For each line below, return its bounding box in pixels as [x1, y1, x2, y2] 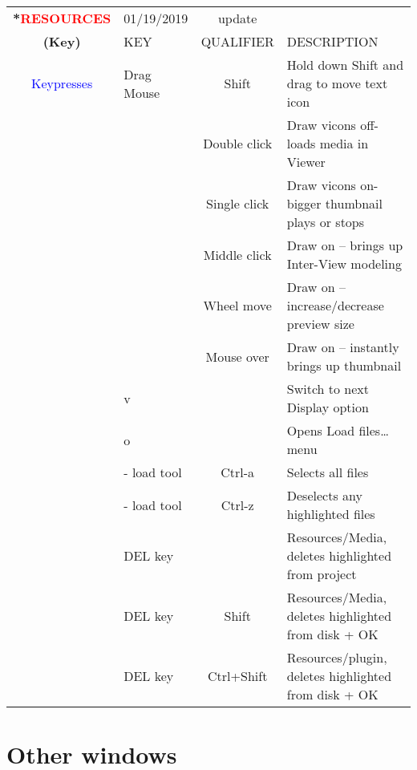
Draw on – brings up [286, 236, 403, 254]
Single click [206, 194, 269, 213]
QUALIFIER [200, 32, 274, 51]
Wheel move [203, 296, 272, 314]
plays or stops [286, 213, 365, 231]
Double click [203, 134, 273, 152]
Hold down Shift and [286, 55, 404, 74]
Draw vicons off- [286, 115, 379, 134]
